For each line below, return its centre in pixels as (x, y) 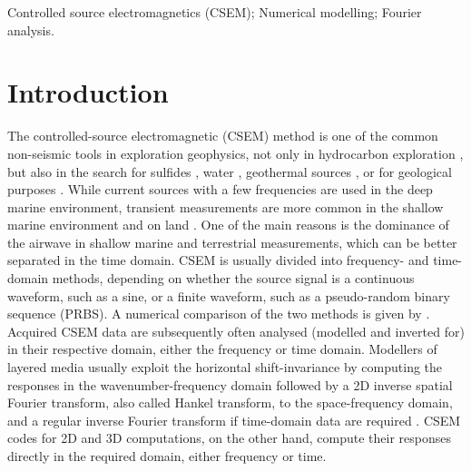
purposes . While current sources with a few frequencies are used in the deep (220, 189)
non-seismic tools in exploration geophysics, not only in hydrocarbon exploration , (235, 153)
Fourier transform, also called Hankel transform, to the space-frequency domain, (230, 402)
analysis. (31, 29)
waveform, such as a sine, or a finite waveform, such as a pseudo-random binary (229, 295)
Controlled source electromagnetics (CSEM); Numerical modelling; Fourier (215, 12)
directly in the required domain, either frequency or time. (167, 456)
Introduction (88, 92)
